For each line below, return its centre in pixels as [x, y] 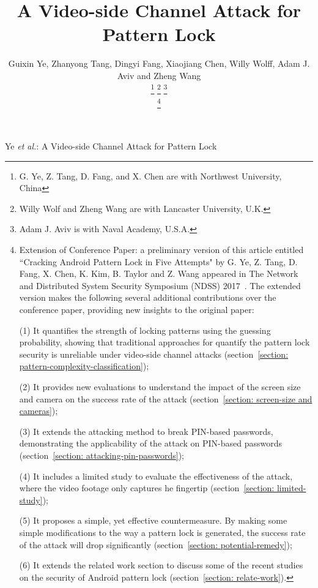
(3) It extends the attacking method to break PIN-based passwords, [146, 431]
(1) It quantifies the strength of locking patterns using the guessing [145, 330]
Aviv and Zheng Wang [159, 75]
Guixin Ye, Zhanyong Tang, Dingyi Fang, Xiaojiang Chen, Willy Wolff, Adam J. [159, 63]
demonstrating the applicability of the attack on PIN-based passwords [151, 443]
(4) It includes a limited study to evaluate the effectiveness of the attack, [156, 476]
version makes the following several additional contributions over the [148, 297]
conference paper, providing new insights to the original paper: [137, 310]
